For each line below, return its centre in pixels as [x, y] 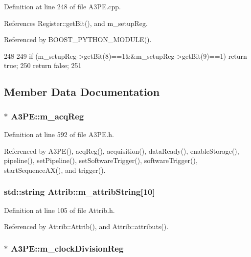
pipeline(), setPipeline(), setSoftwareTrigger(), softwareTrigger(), [101, 160]
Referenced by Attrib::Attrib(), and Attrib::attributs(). [86, 226]
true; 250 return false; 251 [43, 65]
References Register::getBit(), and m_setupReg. [76, 23]
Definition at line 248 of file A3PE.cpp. [63, 6]
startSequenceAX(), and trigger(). [55, 170]
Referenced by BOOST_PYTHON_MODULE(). [78, 39]
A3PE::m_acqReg [47, 116]
